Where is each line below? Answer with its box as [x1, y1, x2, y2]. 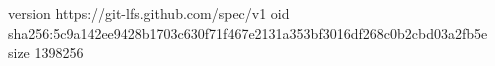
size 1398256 [8, 42, 84, 63]
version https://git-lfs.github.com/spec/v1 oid [8, 3, 290, 23]
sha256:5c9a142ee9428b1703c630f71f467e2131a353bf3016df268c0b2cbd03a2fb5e [8, 22, 488, 43]
